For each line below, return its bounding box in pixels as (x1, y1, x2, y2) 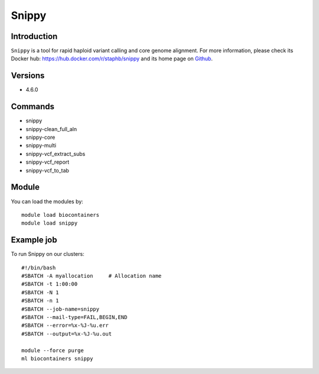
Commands (11, 102, 55, 112)
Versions (11, 71, 45, 81)
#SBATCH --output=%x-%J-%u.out (21, 330, 112, 337)
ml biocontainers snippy (21, 355, 93, 362)
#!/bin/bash (21, 264, 56, 271)
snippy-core (25, 134, 56, 141)
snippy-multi (25, 142, 56, 149)
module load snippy (21, 220, 78, 227)
